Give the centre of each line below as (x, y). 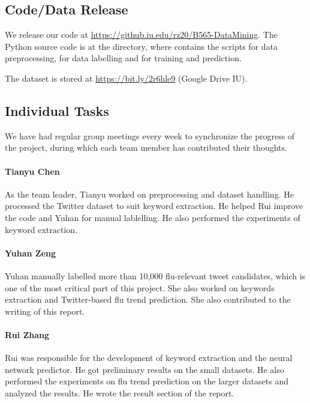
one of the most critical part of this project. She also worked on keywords (140, 287)
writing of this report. (45, 311)
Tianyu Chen (32, 171)
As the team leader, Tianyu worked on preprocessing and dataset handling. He (149, 194)
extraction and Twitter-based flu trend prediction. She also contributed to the (148, 299)
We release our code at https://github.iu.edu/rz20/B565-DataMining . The (141, 35)
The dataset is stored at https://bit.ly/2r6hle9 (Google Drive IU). (126, 78)
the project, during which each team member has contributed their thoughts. (146, 147)
